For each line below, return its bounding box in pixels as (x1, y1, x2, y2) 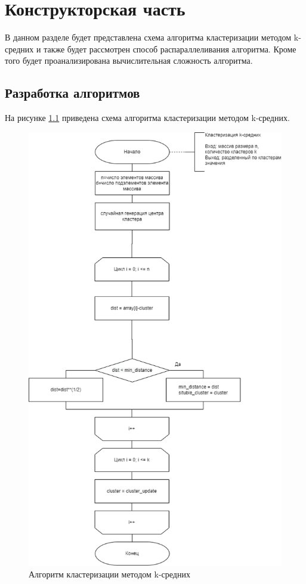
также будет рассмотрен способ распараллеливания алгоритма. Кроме (44, 42, 296, 55)
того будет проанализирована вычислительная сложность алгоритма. (5, 54, 253, 67)
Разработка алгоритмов (5, 83, 140, 102)
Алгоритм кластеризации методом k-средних (29, 567, 190, 580)
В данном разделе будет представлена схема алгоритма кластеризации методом (5, 31, 292, 44)
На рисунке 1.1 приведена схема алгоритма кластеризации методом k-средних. (5, 111, 290, 124)
